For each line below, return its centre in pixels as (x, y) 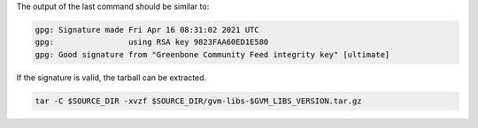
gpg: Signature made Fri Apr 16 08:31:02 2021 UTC (147, 30)
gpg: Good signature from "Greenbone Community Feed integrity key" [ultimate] (212, 54)
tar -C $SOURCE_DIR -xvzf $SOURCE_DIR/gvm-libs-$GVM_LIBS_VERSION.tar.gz (198, 101)
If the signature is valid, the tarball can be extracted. (112, 77)
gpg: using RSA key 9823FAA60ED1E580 (152, 42)
